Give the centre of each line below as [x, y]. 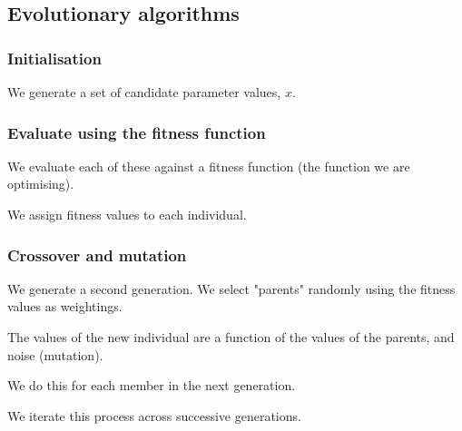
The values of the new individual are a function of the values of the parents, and [231, 337]
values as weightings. [65, 306]
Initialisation [54, 58]
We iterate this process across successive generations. [154, 415]
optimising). [41, 184]
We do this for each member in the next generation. [152, 385]
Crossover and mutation [97, 255]
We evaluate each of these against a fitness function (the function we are [209, 166]
